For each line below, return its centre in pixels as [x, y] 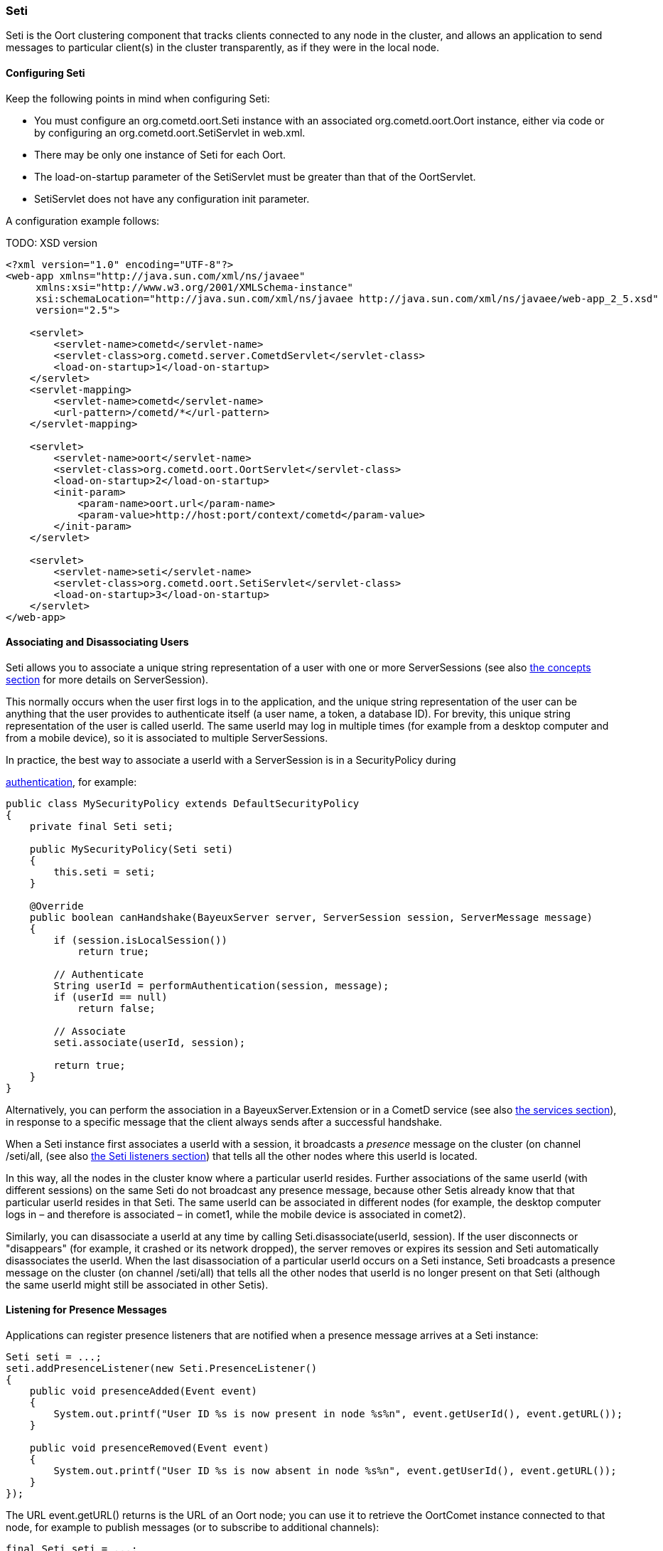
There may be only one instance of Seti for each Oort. [160, 154]
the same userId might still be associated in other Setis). [137, 1284]
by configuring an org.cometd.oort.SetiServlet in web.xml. [170, 132]
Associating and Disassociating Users [97, 642]
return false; [117, 1008]
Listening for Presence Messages [86, 1310]
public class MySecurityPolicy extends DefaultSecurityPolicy [183, 803]
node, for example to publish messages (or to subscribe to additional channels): [193, 1528]
